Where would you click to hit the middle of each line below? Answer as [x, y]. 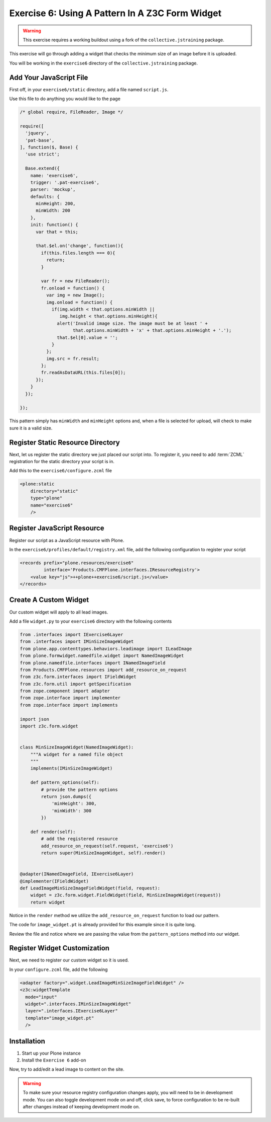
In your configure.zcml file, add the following [58, 969]
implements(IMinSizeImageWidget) [72, 768]
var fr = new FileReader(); [76, 281]
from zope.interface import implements [69, 705]
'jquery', [37, 133]
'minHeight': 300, [74, 804]
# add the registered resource [79, 839]
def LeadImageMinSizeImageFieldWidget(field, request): [90, 888]
